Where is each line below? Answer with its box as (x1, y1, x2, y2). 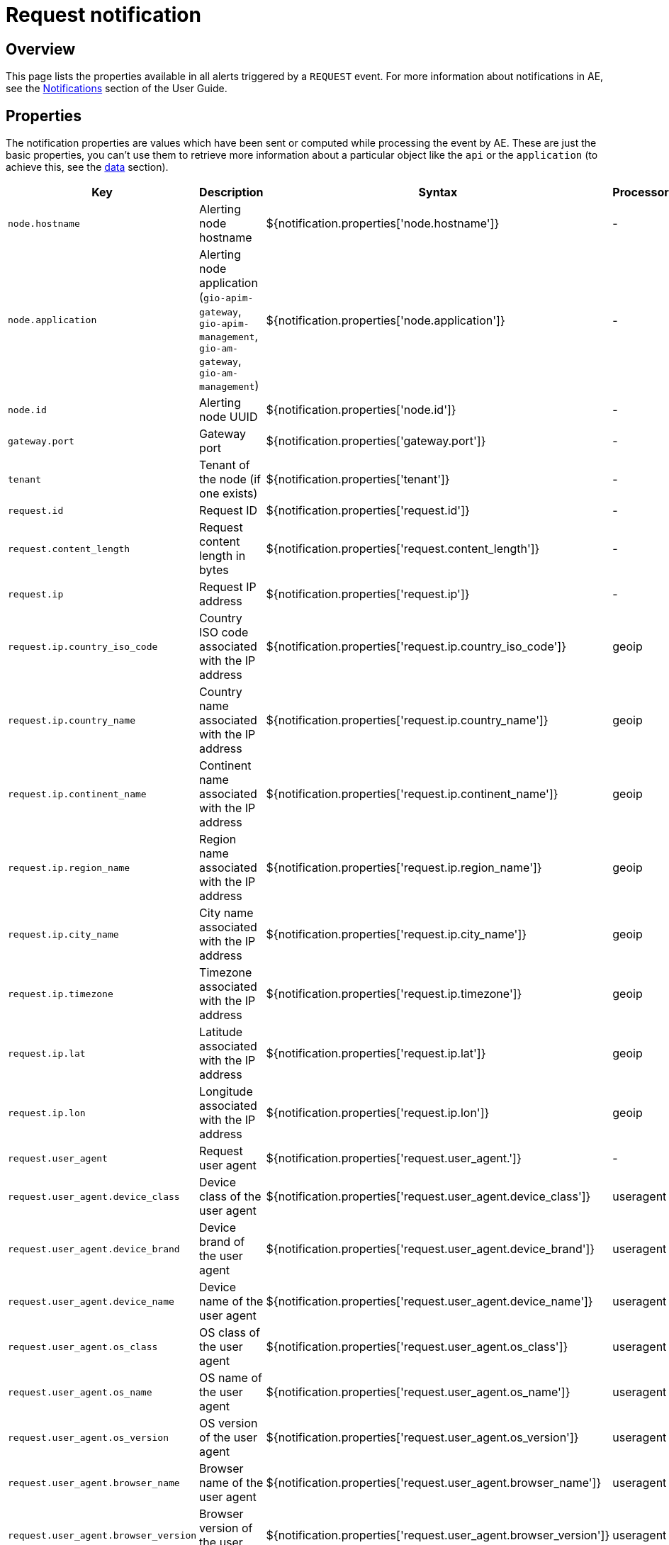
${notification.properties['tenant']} (266, 472, 450, 487)
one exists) (199, 486, 258, 501)
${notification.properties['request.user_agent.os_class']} (266, 1339, 568, 1354)
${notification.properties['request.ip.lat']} (266, 1046, 486, 1061)
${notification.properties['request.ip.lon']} (266, 1106, 490, 1120)
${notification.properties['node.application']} (266, 313, 505, 327)
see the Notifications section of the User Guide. (6, 82, 227, 95)
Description (199, 185, 264, 200)
